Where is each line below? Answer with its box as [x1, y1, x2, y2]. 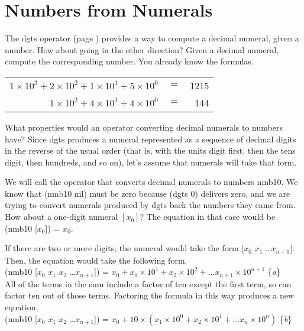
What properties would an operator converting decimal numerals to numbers [5, 121, 283, 133]
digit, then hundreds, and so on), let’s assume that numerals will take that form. [5, 155, 297, 168]
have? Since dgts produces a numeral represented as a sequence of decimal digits [5, 132, 296, 145]
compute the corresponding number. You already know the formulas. [5, 55, 254, 67]
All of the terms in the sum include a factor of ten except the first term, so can [5, 277, 292, 290]
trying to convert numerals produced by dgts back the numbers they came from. [5, 199, 296, 211]
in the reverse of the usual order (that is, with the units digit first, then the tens [5, 144, 296, 157]
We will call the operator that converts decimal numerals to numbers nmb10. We [5, 176, 298, 188]
